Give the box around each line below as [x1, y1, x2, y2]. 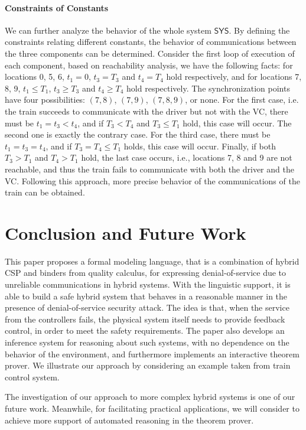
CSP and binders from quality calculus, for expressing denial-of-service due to [5, 266, 287, 279]
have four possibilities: [5, 93, 86, 106]
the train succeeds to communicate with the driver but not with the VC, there [5, 105, 288, 117]
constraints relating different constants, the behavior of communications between [5, 35, 297, 48]
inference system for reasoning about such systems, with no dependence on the [5, 335, 289, 348]
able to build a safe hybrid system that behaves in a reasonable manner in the [5, 289, 288, 302]
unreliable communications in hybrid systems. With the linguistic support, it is [5, 278, 291, 291]
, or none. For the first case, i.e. [185, 93, 299, 106]
